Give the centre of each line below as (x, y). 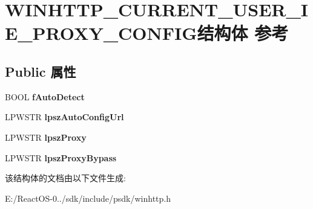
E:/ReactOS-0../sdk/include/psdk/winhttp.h (88, 198)
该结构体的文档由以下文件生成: (65, 178)
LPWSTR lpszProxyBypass (61, 157)
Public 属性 (41, 71)
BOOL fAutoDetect (45, 96)
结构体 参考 (243, 33)
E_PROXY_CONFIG (101, 33)
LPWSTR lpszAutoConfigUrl (64, 117)
